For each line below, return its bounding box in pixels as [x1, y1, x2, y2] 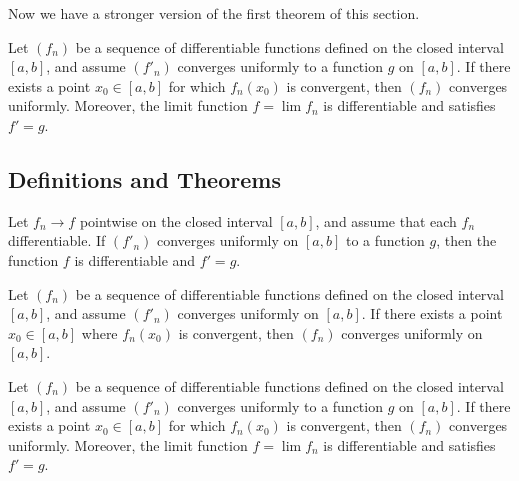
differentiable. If [8, 230, 106, 251]
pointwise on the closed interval [79, 210, 273, 231]
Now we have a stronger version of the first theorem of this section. [8, 3, 420, 23]
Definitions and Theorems [8, 163, 281, 194]
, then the [436, 230, 497, 251]
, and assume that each [315, 210, 457, 231]
